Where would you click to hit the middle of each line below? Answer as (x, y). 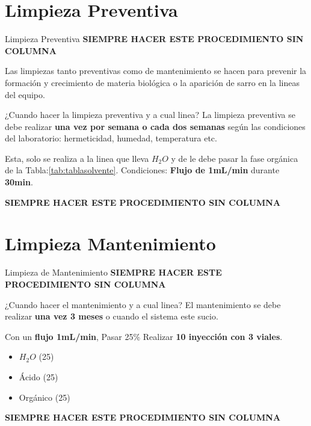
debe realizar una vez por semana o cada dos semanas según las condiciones (155, 126)
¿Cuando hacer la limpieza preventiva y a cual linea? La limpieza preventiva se (150, 115)
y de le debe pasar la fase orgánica (235, 158)
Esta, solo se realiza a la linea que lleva (77, 158)
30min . (19, 182)
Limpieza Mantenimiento (110, 243)
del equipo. (25, 94)
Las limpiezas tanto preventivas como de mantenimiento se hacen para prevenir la (156, 71)
